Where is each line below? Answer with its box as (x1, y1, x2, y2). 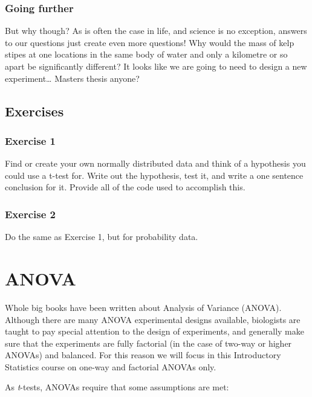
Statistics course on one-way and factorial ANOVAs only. (5, 360, 216, 373)
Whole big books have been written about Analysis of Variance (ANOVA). (5, 301, 282, 313)
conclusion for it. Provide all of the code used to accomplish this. (5, 181, 245, 193)
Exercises (5, 101, 64, 120)
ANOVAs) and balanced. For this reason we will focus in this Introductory (5, 349, 281, 361)
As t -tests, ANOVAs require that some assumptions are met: (5, 381, 229, 393)
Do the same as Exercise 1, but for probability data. (5, 230, 198, 243)
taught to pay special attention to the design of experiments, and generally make (5, 325, 304, 338)
